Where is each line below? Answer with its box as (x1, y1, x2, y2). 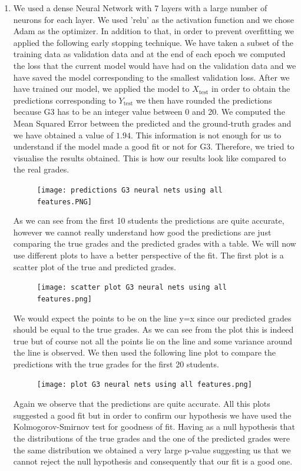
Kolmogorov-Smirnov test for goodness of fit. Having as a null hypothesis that (13, 420, 295, 433)
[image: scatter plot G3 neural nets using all (37, 283, 227, 292)
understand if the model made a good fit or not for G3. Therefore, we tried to (13, 140, 295, 152)
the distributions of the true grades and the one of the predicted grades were (13, 432, 290, 444)
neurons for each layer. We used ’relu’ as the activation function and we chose (13, 13, 294, 25)
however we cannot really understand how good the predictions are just (13, 225, 272, 238)
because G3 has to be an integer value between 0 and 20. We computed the (13, 105, 285, 118)
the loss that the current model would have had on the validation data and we (13, 59, 296, 71)
